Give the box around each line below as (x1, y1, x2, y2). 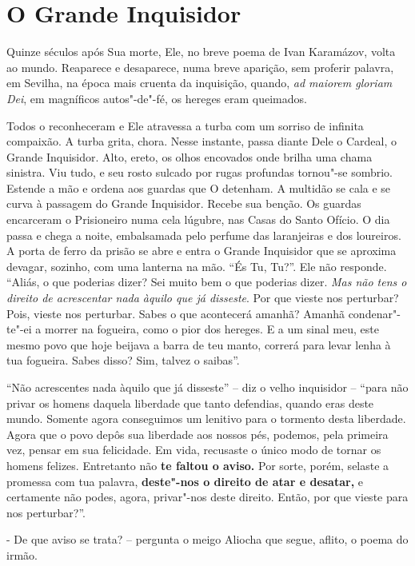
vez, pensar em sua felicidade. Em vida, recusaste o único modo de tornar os (6, 441, 381, 458)
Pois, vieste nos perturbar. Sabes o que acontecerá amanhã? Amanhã (6, 305, 345, 321)
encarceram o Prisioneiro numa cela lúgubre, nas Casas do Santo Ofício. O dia (6, 211, 390, 228)
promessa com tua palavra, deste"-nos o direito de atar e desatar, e (6, 472, 364, 489)
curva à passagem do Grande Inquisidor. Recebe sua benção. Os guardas (6, 195, 361, 212)
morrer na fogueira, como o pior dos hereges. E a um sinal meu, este (44, 321, 379, 337)
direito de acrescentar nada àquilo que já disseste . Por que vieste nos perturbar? (6, 289, 399, 306)
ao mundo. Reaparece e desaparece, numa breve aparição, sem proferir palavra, (6, 58, 394, 75)
